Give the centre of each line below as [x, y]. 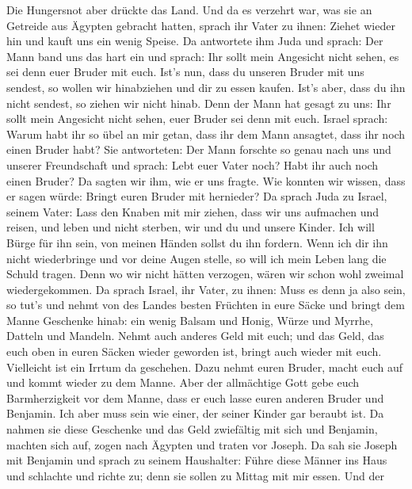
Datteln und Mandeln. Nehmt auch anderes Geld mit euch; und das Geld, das [195, 336]
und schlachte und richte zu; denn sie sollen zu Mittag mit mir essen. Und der [195, 475]
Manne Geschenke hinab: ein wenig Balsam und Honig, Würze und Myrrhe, [190, 320]
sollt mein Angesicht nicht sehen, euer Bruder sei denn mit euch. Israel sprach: [197, 118]
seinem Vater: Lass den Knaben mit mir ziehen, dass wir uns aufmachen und [193, 211]
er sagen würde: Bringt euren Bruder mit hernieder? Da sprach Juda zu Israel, [197, 196]
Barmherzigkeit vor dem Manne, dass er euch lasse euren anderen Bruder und [195, 397]
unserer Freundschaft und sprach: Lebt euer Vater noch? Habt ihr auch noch [193, 164]
